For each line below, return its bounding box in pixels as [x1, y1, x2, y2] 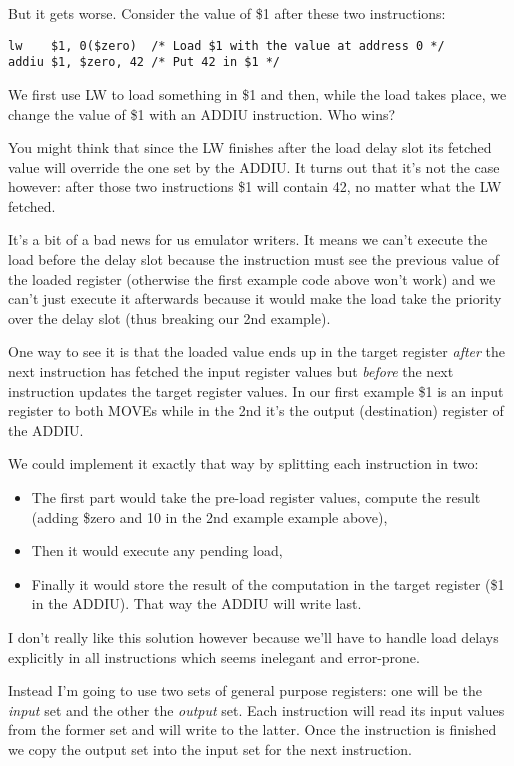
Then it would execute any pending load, [31, 540, 283, 561]
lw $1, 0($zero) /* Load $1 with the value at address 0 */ [8, 38, 445, 53]
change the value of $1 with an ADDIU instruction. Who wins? [8, 103, 396, 124]
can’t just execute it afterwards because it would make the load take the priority [8, 288, 502, 309]
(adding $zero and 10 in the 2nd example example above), [31, 506, 388, 527]
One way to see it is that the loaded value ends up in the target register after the [8, 341, 506, 362]
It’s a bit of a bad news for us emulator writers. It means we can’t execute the [8, 229, 488, 250]
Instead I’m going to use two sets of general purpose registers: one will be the [8, 680, 482, 701]
